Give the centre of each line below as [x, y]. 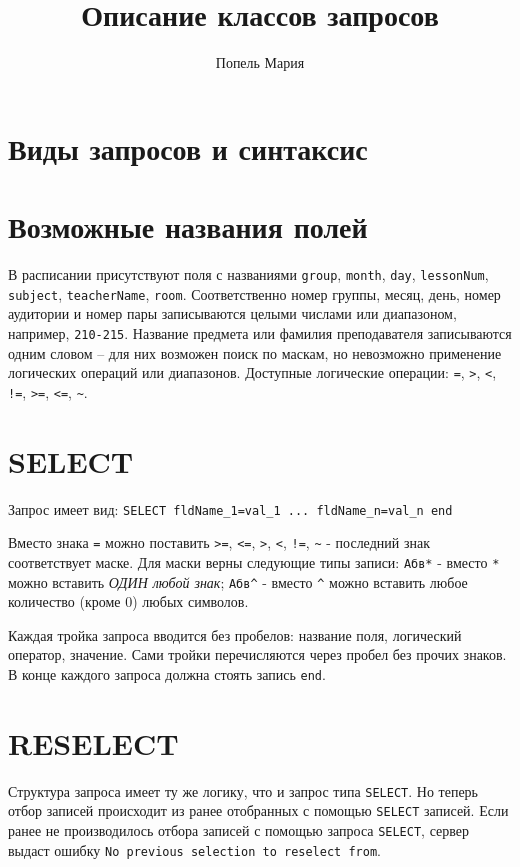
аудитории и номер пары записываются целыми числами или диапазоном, [232, 313]
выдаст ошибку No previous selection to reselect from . [194, 849]
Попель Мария [260, 62]
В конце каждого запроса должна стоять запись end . [167, 674]
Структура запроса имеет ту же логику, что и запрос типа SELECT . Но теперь [243, 790]
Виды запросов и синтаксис [188, 147]
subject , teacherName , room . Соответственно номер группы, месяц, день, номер [254, 293]
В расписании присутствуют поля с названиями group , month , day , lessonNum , [248, 274]
